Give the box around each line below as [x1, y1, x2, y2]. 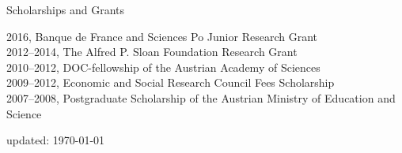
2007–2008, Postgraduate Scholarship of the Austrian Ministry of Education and [6, 89, 396, 106]
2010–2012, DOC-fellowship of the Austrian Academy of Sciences [6, 58, 320, 75]
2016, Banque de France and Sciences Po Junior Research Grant [6, 28, 317, 44]
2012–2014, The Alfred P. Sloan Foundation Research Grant [6, 43, 298, 60]
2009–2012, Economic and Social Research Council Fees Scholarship [6, 74, 335, 91]
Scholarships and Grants [6, 2, 124, 17]
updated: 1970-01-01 [6, 132, 105, 148]
